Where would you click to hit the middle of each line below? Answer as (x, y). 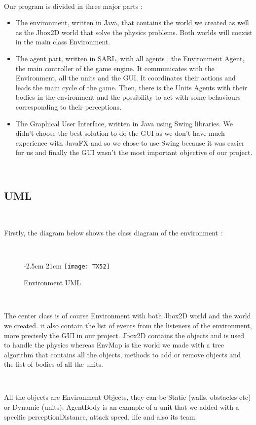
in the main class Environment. (63, 42)
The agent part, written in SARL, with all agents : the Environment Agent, (130, 58)
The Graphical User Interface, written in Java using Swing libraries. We (124, 123)
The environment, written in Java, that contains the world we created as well (132, 22)
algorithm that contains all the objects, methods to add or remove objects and (122, 354)
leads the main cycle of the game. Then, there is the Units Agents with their (131, 87)
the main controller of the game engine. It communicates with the (115, 68)
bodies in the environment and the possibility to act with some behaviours (128, 97)
